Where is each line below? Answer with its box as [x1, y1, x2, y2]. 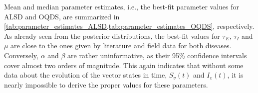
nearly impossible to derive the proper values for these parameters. [4, 79, 208, 90]
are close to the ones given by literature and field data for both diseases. [10, 40, 232, 51]
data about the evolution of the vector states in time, [4, 70, 167, 80]
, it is [227, 70, 244, 80]
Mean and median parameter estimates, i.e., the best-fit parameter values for [4, 1, 240, 11]
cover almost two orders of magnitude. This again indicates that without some [4, 60, 244, 70]
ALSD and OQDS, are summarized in [4, 11, 120, 21]
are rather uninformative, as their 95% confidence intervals [67, 50, 247, 60]
